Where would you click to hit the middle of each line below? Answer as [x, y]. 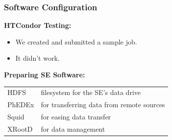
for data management [73, 128]
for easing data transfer [76, 117]
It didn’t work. [37, 58]
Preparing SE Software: [45, 74]
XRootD [20, 128]
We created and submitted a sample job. [76, 41]
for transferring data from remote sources [103, 105]
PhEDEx [21, 105]
